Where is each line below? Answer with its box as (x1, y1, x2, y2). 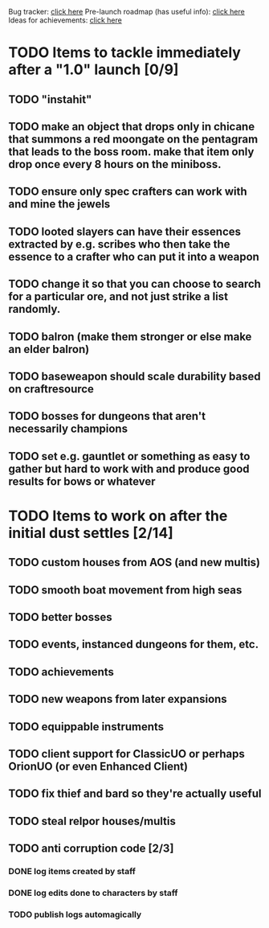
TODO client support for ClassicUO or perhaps (8, 747, 245, 761)
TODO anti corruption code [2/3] (8, 842, 174, 856)
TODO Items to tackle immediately (8, 43, 241, 62)
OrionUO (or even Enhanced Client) (8, 760, 189, 774)
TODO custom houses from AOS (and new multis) (8, 556, 261, 569)
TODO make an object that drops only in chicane (8, 120, 255, 133)
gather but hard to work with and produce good (8, 462, 250, 475)
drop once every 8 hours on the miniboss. (8, 157, 222, 171)
